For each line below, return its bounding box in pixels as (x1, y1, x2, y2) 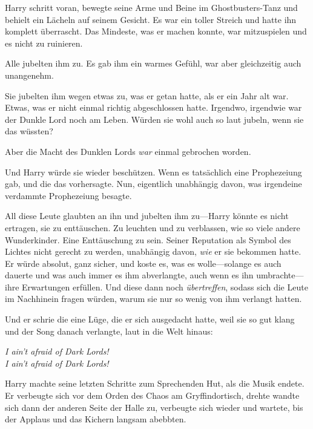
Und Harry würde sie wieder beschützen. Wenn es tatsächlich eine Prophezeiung (5, 165, 302, 178)
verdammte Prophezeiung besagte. (5, 189, 132, 201)
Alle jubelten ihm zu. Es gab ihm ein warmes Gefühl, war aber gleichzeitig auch (5, 57, 301, 70)
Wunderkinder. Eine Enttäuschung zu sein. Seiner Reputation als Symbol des (5, 233, 291, 246)
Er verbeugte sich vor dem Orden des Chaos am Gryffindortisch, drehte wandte (5, 389, 300, 402)
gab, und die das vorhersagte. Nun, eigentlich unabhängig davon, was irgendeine (5, 177, 302, 190)
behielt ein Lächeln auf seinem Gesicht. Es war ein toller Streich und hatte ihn (5, 13, 297, 25)
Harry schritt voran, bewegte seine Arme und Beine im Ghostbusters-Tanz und (5, 1, 298, 13)
